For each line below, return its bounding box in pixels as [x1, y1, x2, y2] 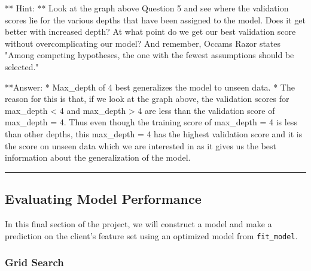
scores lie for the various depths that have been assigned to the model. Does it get [5, 13, 306, 26]
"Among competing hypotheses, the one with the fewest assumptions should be [5, 49, 294, 61]
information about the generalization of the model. [5, 151, 191, 164]
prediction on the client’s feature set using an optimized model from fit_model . [5, 229, 298, 242]
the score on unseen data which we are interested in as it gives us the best [5, 139, 277, 152]
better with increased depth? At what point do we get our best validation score [5, 25, 296, 38]
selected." [5, 60, 39, 73]
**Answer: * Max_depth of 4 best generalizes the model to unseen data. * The [5, 80, 295, 93]
